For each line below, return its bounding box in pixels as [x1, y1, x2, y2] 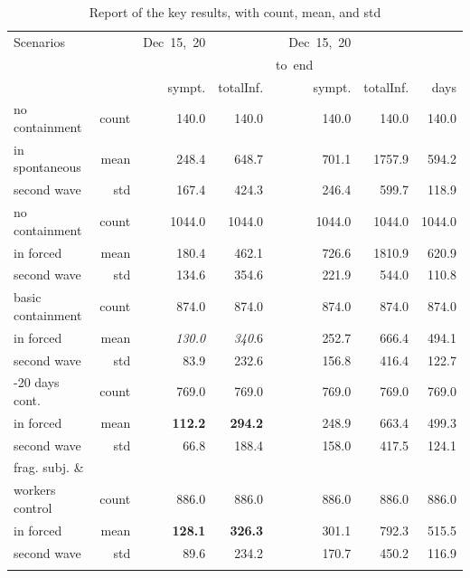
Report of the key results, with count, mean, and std [89, 3, 381, 21]
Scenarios [14, 32, 65, 51]
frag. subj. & [14, 458, 84, 477]
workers [14, 480, 56, 499]
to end [276, 54, 314, 73]
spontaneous [14, 157, 81, 176]
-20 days [14, 373, 60, 392]
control [14, 497, 52, 516]
